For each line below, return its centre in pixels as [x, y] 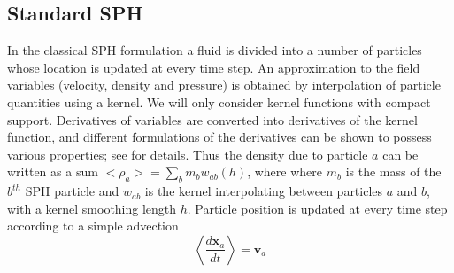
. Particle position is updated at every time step [317, 208]
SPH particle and [72, 191]
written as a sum [53, 172]
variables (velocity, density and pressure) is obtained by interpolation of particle [224, 85]
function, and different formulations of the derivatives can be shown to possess [219, 137]
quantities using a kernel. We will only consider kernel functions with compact [219, 101]
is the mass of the [393, 172]
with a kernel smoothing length [92, 208]
